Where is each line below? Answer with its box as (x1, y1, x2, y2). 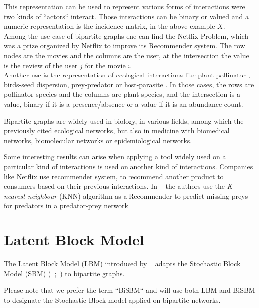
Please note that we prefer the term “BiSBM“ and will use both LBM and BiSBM (4, 285, 255, 295)
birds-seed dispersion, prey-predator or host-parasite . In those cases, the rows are (4, 79, 254, 89)
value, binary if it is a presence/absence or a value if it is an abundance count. (4, 98, 243, 109)
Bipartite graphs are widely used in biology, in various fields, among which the (4, 115, 244, 126)
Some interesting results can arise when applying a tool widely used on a (4, 152, 226, 162)
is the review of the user (4, 60, 78, 70)
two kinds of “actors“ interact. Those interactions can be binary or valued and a (4, 11, 249, 21)
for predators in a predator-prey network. (4, 200, 130, 211)
